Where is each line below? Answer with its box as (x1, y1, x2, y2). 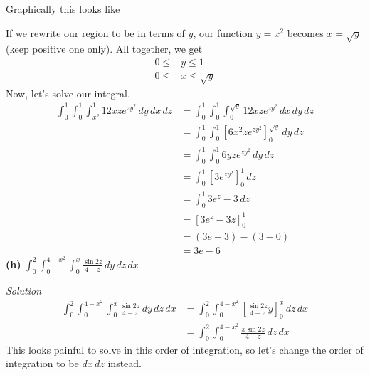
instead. (107, 356, 142, 371)
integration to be (6, 356, 79, 371)
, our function (193, 25, 253, 40)
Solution (6, 282, 42, 297)
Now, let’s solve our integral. (6, 85, 130, 100)
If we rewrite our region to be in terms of (6, 25, 185, 40)
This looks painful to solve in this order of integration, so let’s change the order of (6, 342, 364, 356)
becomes (287, 25, 324, 40)
